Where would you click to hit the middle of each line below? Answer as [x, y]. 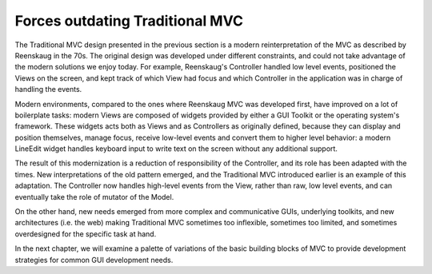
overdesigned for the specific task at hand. [86, 234]
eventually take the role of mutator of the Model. [94, 197]
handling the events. [48, 89]
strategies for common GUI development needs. [94, 260]
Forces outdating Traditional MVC [129, 21]
